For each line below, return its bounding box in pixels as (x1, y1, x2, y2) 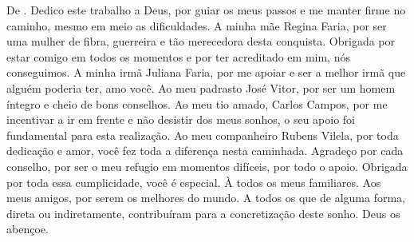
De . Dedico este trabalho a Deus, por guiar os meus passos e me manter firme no (6, 2, 406, 18)
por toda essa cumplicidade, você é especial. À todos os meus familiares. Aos (6, 173, 381, 190)
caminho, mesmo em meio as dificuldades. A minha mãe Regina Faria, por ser (6, 17, 387, 34)
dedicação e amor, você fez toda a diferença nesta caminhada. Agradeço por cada (6, 142, 404, 159)
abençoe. (6, 220, 49, 237)
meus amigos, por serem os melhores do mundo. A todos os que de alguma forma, (6, 189, 405, 206)
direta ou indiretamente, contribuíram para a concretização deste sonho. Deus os (6, 204, 400, 221)
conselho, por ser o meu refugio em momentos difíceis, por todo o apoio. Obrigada (6, 157, 408, 174)
